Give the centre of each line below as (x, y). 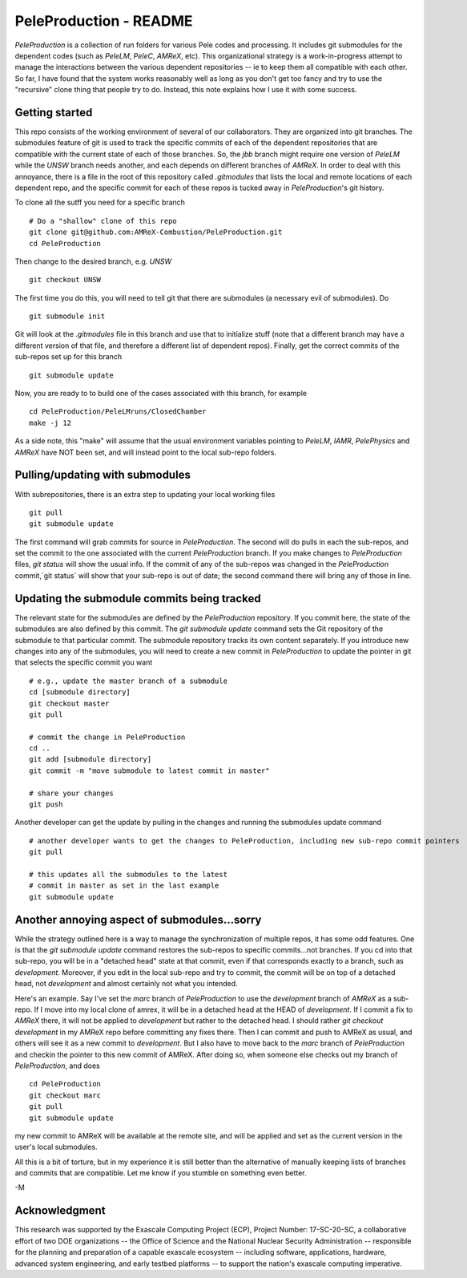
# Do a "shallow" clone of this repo (103, 221)
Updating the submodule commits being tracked (138, 599)
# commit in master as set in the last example (124, 886)
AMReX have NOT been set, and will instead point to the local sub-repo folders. (146, 452)
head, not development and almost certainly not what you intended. (126, 984)
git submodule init (67, 316)
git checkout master (69, 703)
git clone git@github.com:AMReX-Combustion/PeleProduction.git (156, 232)
